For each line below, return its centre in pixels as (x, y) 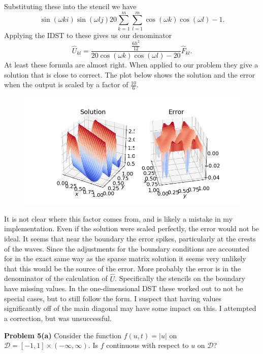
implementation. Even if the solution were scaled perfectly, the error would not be (131, 228)
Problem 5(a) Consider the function (63, 335)
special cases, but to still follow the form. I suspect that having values (113, 298)
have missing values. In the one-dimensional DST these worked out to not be (124, 288)
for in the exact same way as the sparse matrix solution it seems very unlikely (125, 258)
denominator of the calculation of (56, 278)
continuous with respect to (147, 345)
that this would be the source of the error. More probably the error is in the (123, 268)
